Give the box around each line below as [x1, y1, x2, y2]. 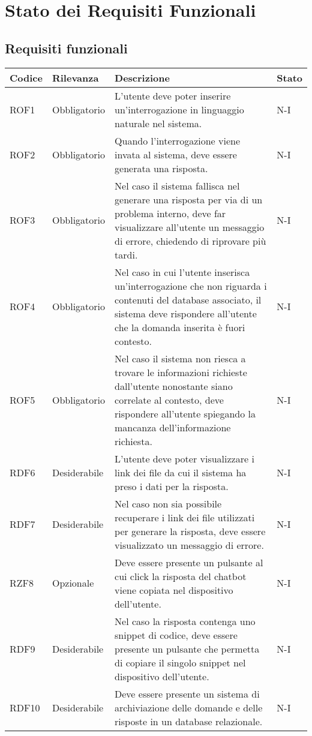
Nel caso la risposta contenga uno [115, 614, 256, 628]
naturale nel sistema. [115, 116, 202, 130]
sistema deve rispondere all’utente [115, 306, 257, 320]
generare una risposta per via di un [115, 192, 263, 206]
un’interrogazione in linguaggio [115, 102, 244, 116]
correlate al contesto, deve [115, 392, 224, 407]
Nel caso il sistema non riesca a [115, 351, 246, 365]
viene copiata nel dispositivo [115, 582, 233, 597]
